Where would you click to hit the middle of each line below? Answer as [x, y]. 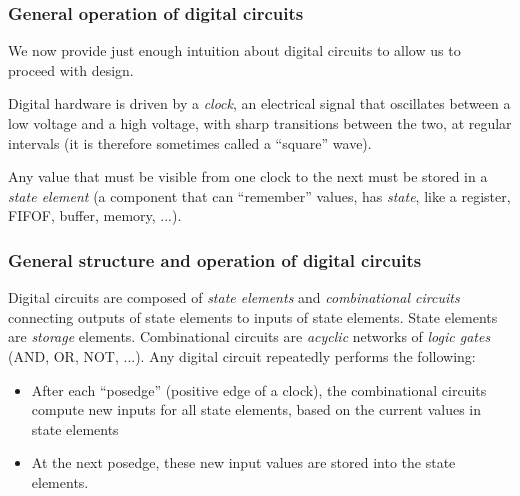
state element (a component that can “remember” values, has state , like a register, [259, 195]
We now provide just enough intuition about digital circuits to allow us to [234, 50]
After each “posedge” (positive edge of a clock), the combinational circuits [259, 389]
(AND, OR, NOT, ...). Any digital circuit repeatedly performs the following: [242, 355]
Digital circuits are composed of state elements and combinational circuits [234, 297]
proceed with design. [71, 69]
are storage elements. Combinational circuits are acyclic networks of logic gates [249, 336]
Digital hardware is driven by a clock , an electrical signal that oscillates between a [259, 103]
